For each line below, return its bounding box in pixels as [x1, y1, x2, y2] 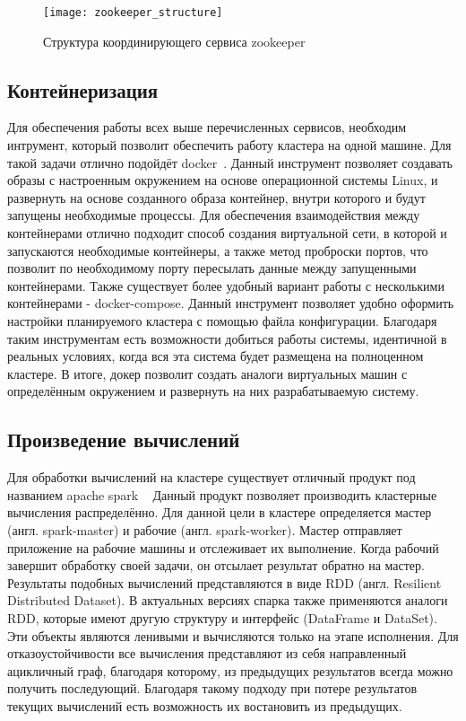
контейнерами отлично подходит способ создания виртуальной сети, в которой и [7, 224, 447, 242]
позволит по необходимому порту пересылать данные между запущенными [7, 259, 417, 277]
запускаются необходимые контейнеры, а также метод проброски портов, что [7, 241, 428, 259]
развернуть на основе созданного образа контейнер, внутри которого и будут [7, 188, 426, 207]
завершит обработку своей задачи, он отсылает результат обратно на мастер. [7, 556, 425, 575]
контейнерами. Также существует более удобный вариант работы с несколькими [7, 276, 444, 295]
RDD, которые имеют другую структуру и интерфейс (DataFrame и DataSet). [7, 608, 437, 627]
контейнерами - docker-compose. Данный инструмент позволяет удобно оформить [7, 294, 454, 312]
